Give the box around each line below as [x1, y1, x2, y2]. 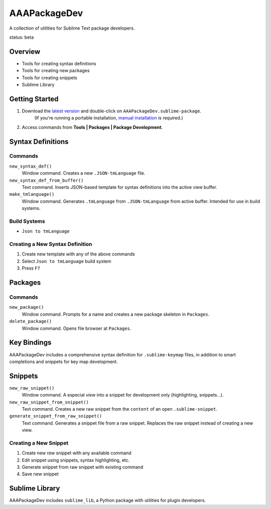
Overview [9, 47, 41, 56]
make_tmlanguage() [9, 191, 55, 197]
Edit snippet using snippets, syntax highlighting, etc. [22, 457, 130, 463]
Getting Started [9, 94, 59, 103]
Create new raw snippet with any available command [22, 450, 131, 456]
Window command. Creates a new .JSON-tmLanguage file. [22, 170, 146, 176]
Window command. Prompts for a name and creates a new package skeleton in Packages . [22, 311, 210, 317]
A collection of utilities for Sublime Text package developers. [9, 25, 135, 31]
